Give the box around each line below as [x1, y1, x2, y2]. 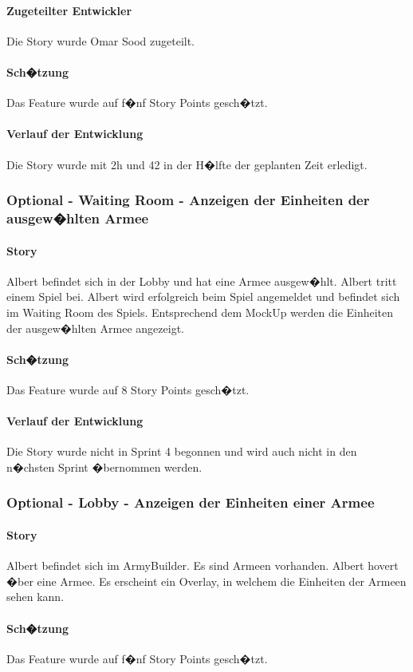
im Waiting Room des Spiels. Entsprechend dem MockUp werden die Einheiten [6, 303, 394, 320]
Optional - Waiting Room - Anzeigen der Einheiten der [6, 190, 370, 210]
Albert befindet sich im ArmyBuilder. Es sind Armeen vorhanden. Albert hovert [6, 557, 399, 574]
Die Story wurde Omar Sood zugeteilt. [6, 32, 195, 49]
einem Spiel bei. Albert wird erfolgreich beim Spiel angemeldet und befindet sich [6, 288, 400, 305]
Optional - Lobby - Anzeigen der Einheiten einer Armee [6, 492, 375, 512]
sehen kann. [6, 588, 65, 605]
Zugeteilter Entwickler [6, 2, 132, 18]
